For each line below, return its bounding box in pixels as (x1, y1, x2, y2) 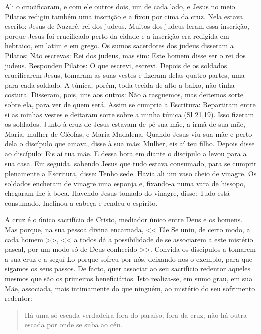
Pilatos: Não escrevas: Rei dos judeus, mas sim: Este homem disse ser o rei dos (5, 50, 246, 60)
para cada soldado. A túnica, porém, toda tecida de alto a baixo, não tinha (5, 79, 235, 90)
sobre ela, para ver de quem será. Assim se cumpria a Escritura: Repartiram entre (5, 99, 256, 109)
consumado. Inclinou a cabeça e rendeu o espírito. (5, 197, 158, 208)
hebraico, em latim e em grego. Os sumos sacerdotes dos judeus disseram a (5, 40, 234, 51)
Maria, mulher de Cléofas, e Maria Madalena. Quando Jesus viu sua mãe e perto (5, 128, 252, 139)
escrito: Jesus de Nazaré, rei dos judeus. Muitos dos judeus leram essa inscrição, (5, 21, 249, 31)
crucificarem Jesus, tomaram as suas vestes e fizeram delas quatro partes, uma (5, 70, 245, 80)
